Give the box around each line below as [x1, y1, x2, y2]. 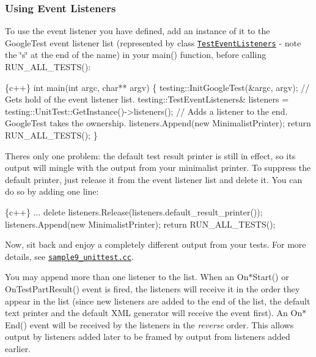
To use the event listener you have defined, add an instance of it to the [5, 24, 270, 37]
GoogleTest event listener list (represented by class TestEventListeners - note [5, 36, 301, 49]
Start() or [252, 270, 289, 283]
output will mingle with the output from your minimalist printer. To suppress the [5, 161, 311, 174]
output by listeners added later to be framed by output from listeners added [5, 330, 290, 343]
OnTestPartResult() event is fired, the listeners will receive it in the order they [5, 283, 300, 295]
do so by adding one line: [5, 185, 99, 198]
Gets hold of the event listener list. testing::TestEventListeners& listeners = [5, 93, 289, 106]
